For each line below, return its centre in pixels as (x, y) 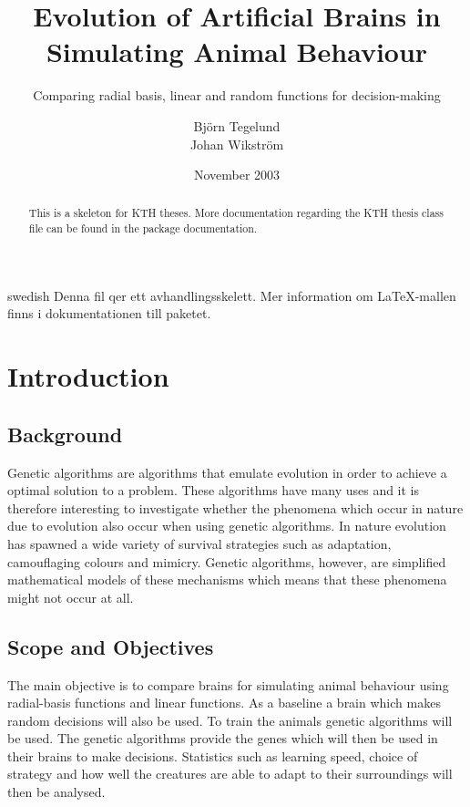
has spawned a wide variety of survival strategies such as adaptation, (199, 543)
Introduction (88, 376)
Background (65, 434)
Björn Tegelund (237, 125)
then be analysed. (56, 792)
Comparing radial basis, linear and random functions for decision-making (237, 95)
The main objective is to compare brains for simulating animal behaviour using (228, 684)
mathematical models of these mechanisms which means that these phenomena (227, 579)
